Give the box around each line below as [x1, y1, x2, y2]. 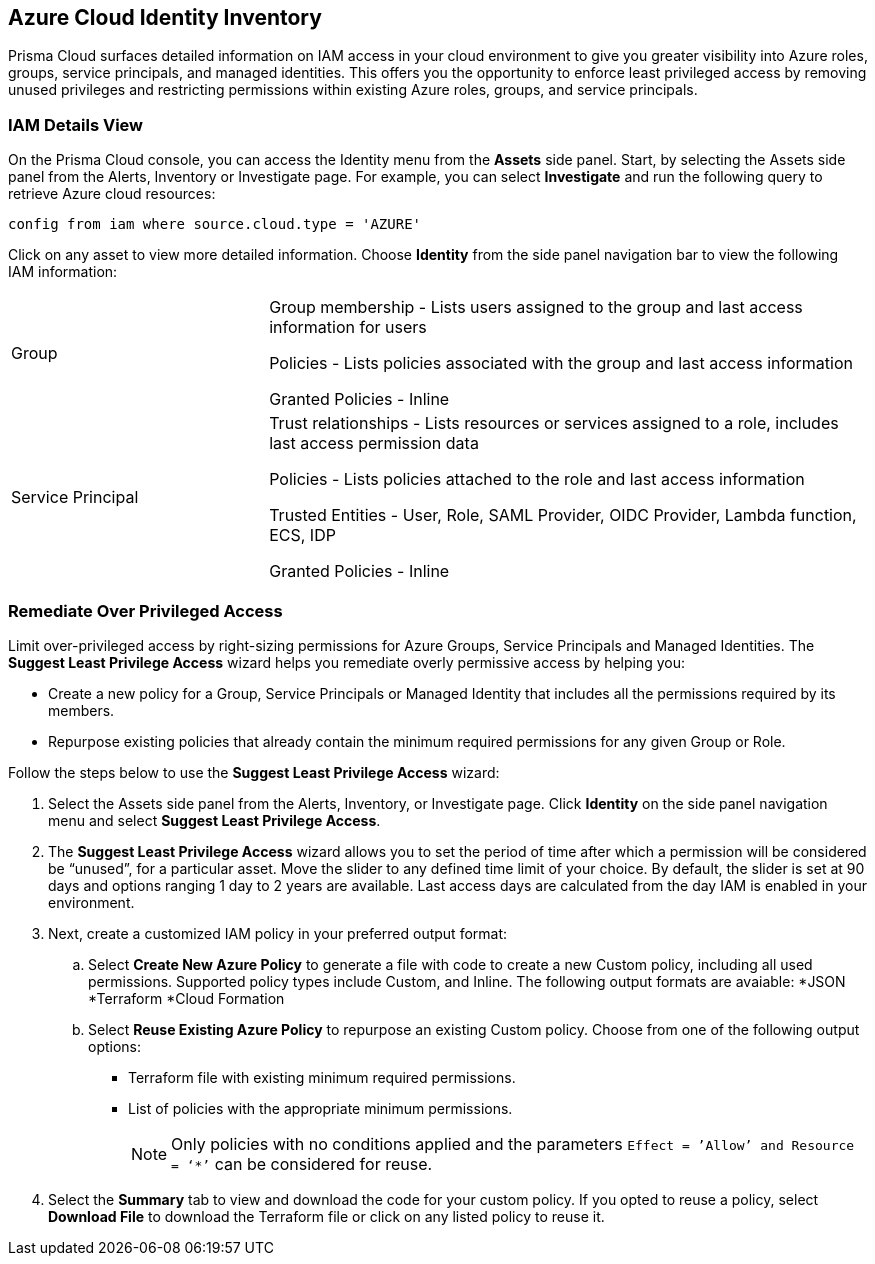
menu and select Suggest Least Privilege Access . [48, 811, 381, 829]
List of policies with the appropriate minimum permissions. [128, 1099, 513, 1117]
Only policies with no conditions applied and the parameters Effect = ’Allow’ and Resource [171, 1133, 855, 1154]
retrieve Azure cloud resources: [8, 185, 216, 203]
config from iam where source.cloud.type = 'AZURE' [8, 216, 422, 233]
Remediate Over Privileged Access [8, 600, 283, 621]
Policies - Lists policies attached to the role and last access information [269, 469, 805, 490]
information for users [269, 317, 427, 338]
